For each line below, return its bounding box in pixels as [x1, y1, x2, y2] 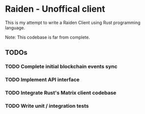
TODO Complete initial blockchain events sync [5, 63, 118, 70]
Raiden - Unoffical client [5, 3, 105, 15]
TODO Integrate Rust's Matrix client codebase [5, 90, 117, 96]
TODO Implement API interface [5, 76, 80, 83]
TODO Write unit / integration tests [5, 103, 89, 110]
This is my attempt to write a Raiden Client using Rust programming [5, 20, 141, 25]
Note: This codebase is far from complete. [5, 34, 90, 40]
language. [5, 24, 25, 30]
